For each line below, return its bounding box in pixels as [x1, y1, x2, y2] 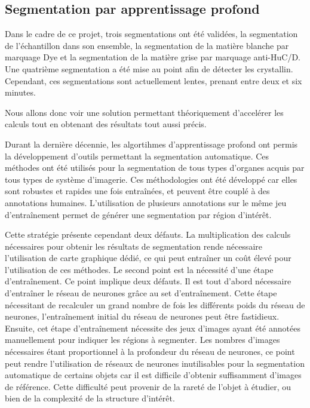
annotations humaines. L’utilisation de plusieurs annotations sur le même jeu [5, 196, 287, 208]
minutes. [5, 86, 36, 99]
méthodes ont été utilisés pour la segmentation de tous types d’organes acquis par [5, 161, 305, 174]
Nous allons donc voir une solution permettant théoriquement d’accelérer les [5, 106, 284, 118]
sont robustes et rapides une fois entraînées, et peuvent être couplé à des [5, 185, 270, 197]
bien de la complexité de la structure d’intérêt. [5, 392, 175, 404]
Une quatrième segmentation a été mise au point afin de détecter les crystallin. [5, 62, 293, 75]
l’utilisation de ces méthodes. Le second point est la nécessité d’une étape [5, 263, 274, 275]
